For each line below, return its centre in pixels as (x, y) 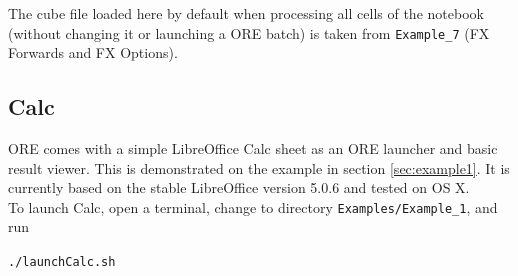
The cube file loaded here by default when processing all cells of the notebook (246, 13)
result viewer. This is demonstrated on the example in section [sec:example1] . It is (259, 167)
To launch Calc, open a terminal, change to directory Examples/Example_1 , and (253, 206)
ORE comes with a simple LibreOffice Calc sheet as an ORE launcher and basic (253, 148)
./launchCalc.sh (62, 262)
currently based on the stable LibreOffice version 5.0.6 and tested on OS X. (239, 187)
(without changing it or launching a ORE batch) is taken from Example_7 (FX (249, 32)
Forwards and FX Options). (93, 52)
